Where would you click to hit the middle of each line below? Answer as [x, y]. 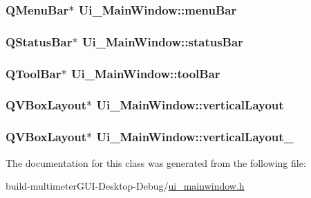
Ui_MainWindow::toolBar [145, 73]
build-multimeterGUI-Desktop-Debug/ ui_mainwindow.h [125, 186]
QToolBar [34, 73]
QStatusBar [39, 41]
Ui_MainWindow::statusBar [162, 41]
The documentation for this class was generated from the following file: [156, 162]
